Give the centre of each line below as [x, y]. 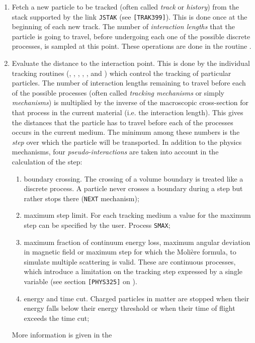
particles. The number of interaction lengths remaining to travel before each [129, 83]
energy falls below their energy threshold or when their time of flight [130, 308]
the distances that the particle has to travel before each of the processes [122, 122]
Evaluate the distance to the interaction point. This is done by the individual [131, 63]
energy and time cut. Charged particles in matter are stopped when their [137, 298]
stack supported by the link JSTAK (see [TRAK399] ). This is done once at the [130, 16]
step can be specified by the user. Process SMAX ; [97, 225]
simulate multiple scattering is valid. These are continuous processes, [130, 261]
